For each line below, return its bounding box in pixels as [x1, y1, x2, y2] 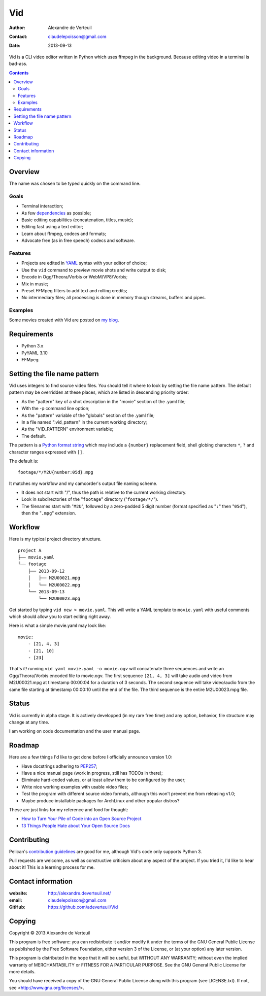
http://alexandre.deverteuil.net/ [48, 890, 111, 896]
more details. [9, 968, 36, 974]
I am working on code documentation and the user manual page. [9, 728, 140, 734]
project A [18, 548, 41, 553]
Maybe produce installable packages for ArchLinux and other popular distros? [21, 797, 180, 803]
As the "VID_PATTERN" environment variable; [21, 426, 114, 432]
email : [9, 897, 22, 903]
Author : [9, 25, 26, 31]
